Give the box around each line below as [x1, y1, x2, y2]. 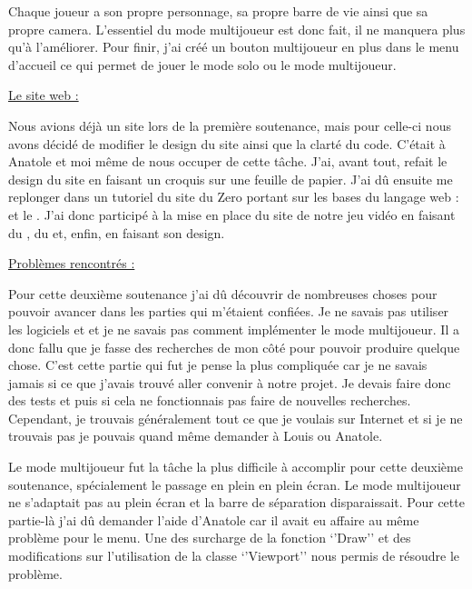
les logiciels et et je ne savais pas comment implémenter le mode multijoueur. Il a [8, 319, 459, 338]
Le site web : [8, 85, 79, 105]
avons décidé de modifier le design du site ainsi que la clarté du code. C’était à [8, 134, 446, 153]
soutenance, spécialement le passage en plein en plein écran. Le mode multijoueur [8, 474, 461, 494]
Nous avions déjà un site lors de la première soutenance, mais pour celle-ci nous [8, 115, 451, 135]
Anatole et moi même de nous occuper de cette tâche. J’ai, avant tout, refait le [8, 152, 447, 171]
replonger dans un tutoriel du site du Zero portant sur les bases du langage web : [8, 187, 459, 206]
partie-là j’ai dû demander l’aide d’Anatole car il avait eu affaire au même [8, 510, 419, 529]
